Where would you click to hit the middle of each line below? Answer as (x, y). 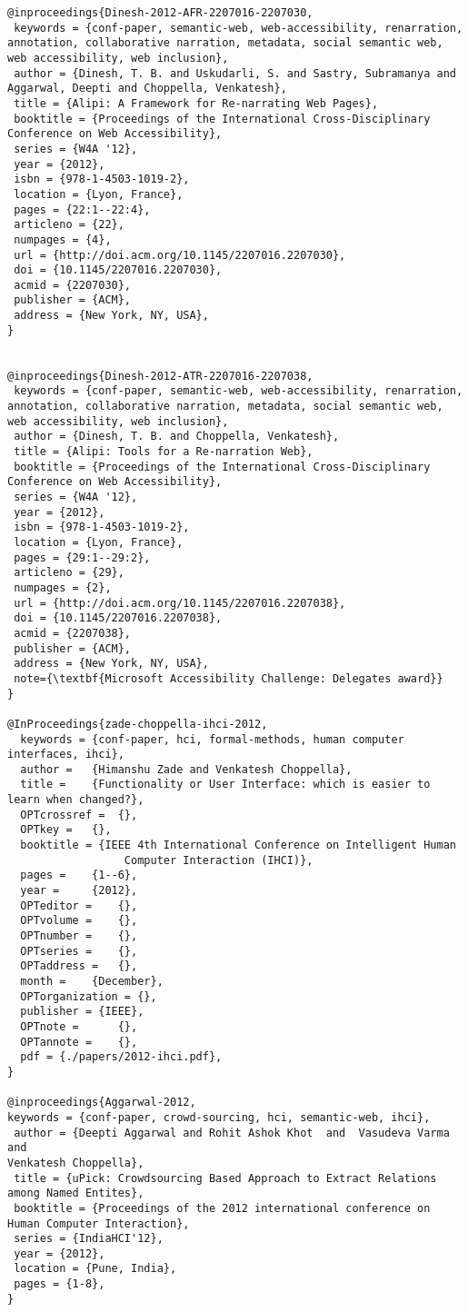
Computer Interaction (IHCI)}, (219, 860)
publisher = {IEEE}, (82, 1012)
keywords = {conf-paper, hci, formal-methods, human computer (212, 739)
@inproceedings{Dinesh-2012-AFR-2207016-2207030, (160, 13)
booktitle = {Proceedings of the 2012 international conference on (222, 1208)
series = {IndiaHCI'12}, (89, 1239)
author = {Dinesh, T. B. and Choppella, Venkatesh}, (177, 437)
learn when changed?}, (76, 800)
